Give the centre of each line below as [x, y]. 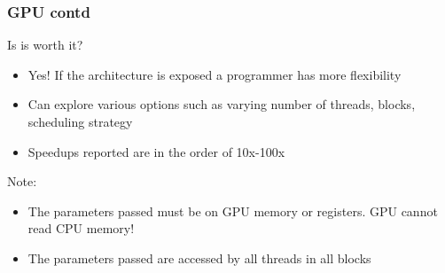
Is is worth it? [45, 45]
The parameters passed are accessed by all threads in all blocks [199, 257]
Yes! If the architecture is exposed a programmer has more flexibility [215, 74]
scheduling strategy [80, 121]
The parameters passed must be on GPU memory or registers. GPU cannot [233, 211]
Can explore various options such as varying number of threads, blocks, [222, 104]
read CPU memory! [81, 228]
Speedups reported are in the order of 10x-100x [156, 151]
